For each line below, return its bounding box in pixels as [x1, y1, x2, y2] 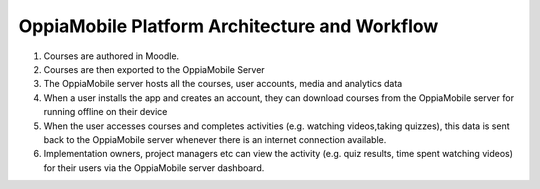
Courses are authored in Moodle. [43, 50, 180, 62]
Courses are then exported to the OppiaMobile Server [43, 63, 265, 75]
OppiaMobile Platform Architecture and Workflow [18, 15, 439, 37]
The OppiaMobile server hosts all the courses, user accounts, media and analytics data [43, 78, 403, 90]
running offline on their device [43, 106, 168, 118]
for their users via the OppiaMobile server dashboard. [43, 161, 265, 174]
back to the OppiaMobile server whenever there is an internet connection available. [43, 133, 387, 145]
